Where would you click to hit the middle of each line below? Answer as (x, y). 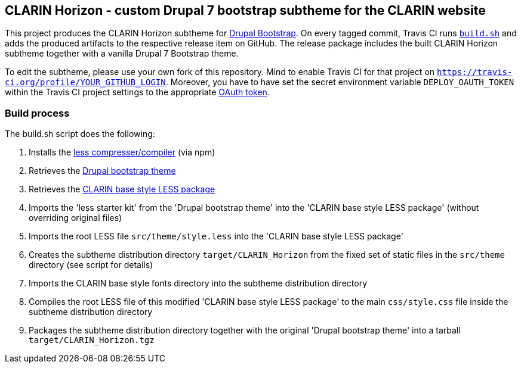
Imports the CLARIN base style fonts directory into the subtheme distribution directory (198, 283)
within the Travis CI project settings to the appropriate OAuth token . (137, 92)
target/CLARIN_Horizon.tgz (92, 340)
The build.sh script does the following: (80, 134)
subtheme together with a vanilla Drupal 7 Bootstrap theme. (122, 54)
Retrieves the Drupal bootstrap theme (102, 171)
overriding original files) (75, 218)
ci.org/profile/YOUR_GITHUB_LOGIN (85, 82)
